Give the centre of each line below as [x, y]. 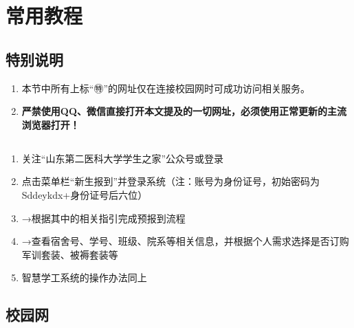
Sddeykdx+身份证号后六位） [85, 194]
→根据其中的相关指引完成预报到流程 [103, 218]
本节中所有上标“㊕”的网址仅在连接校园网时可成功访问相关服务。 [166, 88]
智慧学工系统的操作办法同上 [84, 277]
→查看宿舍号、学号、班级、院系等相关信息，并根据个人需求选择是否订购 [185, 241]
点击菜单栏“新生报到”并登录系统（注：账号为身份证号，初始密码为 [171, 181]
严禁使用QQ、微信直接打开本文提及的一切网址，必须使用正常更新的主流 [184, 111]
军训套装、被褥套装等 [70, 254]
